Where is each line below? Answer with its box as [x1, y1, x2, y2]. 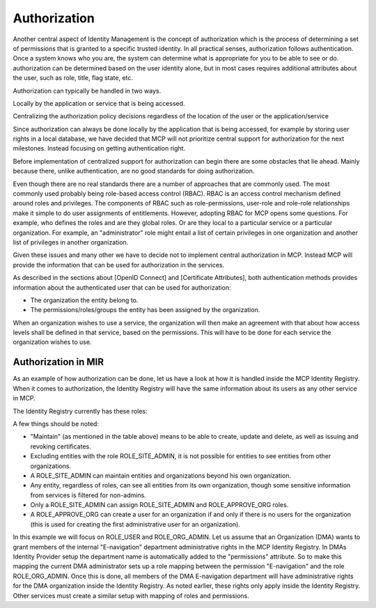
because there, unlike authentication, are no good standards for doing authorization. [13, 167, 255, 176]
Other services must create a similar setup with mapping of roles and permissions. [13, 591, 250, 600]
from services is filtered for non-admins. [30, 491, 146, 499]
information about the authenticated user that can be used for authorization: [13, 283, 231, 292]
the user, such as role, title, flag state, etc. [13, 74, 134, 82]
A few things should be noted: [13, 419, 99, 428]
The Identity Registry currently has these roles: [13, 407, 148, 415]
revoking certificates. [30, 442, 92, 451]
